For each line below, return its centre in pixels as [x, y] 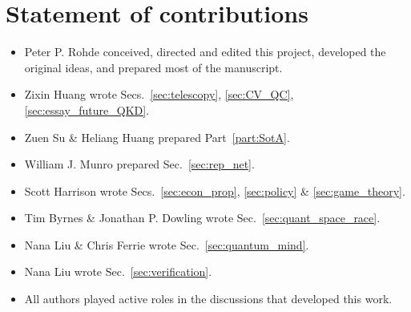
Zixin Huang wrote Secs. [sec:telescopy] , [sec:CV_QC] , [159, 94]
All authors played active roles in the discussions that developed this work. [208, 299]
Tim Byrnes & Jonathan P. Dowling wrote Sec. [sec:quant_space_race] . [202, 218]
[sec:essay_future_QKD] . [87, 109]
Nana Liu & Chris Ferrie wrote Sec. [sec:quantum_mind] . [167, 244]
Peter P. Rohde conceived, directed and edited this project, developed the [205, 52]
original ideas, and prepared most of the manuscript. [153, 67]
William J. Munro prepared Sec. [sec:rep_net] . [139, 164]
